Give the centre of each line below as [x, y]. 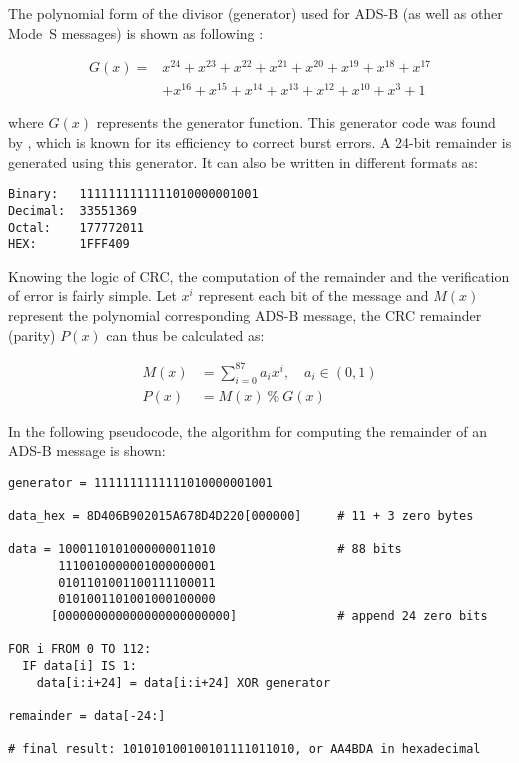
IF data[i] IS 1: [79, 665]
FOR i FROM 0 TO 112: [80, 649]
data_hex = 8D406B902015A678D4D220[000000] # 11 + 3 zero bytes [241, 516]
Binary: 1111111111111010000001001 [133, 194]
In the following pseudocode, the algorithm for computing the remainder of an [247, 430]
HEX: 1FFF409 [69, 244]
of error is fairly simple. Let [92, 295]
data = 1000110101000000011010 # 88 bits [205, 549]
